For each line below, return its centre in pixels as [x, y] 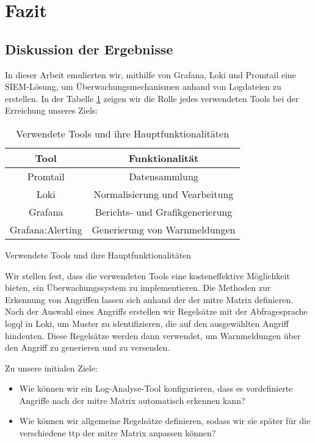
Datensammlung [164, 176]
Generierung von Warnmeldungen [164, 229]
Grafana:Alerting [46, 229]
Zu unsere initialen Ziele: [51, 368]
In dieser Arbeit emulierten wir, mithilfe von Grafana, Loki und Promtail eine [150, 74]
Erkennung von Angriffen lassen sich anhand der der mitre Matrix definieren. [149, 299]
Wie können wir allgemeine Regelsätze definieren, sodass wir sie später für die [165, 421]
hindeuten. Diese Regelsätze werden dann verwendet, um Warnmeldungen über [153, 335]
